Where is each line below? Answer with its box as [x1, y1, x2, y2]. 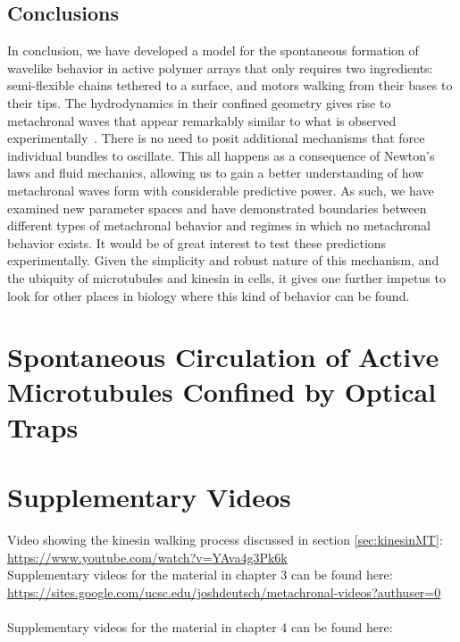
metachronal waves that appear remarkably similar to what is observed [7, 111, 397, 129]
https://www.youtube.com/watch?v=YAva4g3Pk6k [7, 547, 288, 566]
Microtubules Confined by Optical [7, 373, 437, 410]
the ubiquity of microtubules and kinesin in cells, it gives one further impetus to [7, 268, 446, 287]
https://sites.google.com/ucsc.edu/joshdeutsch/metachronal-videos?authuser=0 [7, 582, 441, 601]
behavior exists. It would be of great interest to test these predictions [7, 233, 387, 252]
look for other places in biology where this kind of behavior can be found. [7, 286, 410, 304]
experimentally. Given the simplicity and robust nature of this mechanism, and [7, 251, 439, 270]
